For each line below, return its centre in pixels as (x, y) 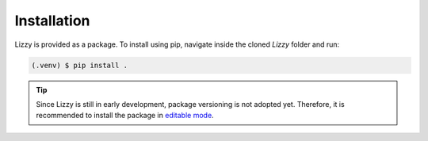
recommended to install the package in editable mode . (125, 116)
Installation (52, 21)
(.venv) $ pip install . (80, 65)
